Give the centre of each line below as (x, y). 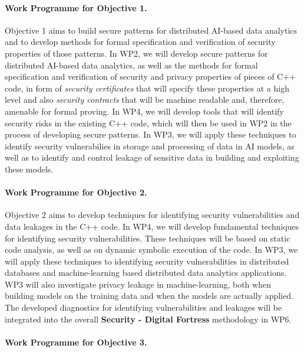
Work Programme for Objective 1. (76, 7)
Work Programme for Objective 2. (76, 192)
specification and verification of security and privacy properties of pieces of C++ (151, 76)
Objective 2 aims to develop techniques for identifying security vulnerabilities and (152, 215)
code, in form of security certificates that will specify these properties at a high (147, 88)
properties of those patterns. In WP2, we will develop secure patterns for (136, 53)
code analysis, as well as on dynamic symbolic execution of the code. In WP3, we (151, 250)
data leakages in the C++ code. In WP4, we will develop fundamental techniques (152, 226)
